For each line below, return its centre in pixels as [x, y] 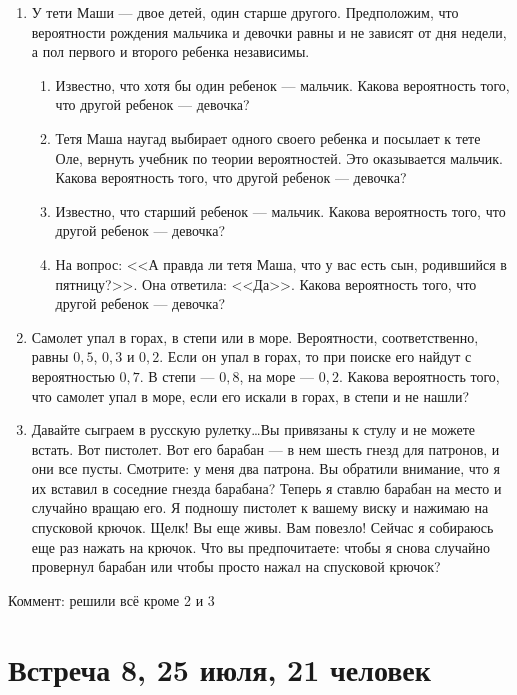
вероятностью [73, 375]
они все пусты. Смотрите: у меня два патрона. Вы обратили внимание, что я [265, 468]
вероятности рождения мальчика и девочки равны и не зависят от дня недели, [269, 31]
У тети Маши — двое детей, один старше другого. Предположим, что [245, 12]
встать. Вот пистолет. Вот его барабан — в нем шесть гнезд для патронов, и [265, 448]
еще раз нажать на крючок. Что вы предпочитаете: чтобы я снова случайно [260, 546]
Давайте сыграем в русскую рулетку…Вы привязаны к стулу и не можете [253, 429]
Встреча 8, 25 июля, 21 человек [219, 668]
